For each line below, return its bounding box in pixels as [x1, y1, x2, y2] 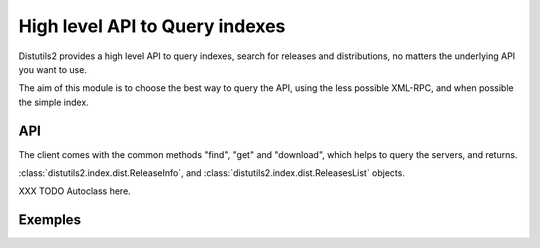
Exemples [18, 211, 82, 229]
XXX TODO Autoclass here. [18, 185, 132, 197]
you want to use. [18, 63, 87, 75]
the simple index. [18, 96, 89, 108]
